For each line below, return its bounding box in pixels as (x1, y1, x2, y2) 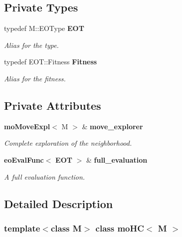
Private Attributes (4, 97, 101, 113)
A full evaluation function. (4, 171, 85, 182)
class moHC (95, 222, 144, 234)
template (4, 222, 40, 234)
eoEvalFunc (4, 154, 44, 165)
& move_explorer (82, 121, 143, 131)
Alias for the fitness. (4, 73, 66, 83)
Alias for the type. (4, 39, 59, 50)
